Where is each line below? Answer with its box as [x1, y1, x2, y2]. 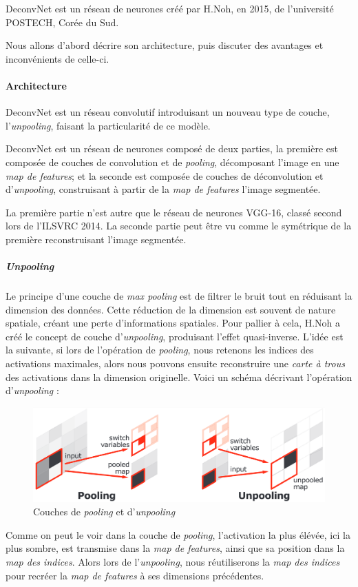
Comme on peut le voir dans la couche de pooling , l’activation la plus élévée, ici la [6, 527, 350, 542]
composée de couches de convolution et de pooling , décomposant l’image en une [6, 154, 339, 169]
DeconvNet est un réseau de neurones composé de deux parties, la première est [6, 141, 338, 156]
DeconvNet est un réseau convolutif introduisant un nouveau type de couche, [6, 105, 330, 119]
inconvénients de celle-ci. [6, 51, 109, 65]
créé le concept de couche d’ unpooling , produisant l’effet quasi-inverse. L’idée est [6, 329, 344, 343]
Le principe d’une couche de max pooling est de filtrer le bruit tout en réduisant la [6, 289, 352, 303]
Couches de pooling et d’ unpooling [33, 504, 176, 519]
